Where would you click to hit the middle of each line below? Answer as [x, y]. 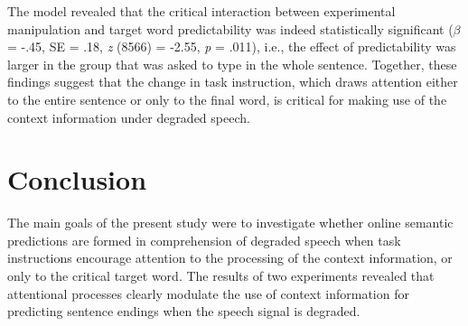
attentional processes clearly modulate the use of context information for [208, 293]
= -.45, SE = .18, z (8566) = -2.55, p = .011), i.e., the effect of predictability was [232, 47]
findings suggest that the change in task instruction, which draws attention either [233, 82]
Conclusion [77, 179]
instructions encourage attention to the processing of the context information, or [230, 258]
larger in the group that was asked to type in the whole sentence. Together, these [232, 64]
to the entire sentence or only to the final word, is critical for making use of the [227, 99]
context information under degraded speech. [129, 117]
